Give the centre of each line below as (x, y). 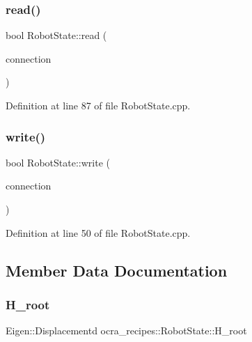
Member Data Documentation (117, 270)
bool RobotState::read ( (56, 35)
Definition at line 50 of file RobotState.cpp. (98, 232)
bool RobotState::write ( (58, 162)
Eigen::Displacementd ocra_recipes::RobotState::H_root (126, 331)
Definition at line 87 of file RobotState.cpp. (98, 105)
